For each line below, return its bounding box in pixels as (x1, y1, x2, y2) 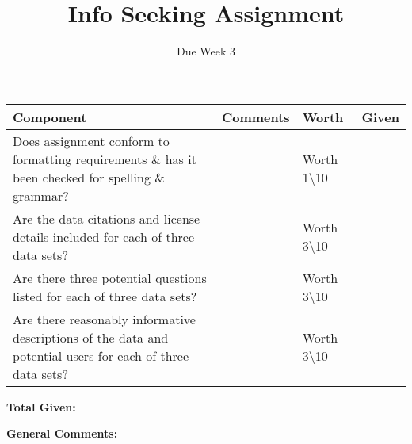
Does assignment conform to (13, 131, 170, 150)
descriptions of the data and (13, 327, 169, 346)
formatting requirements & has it (13, 149, 196, 168)
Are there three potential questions (13, 268, 207, 287)
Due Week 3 (176, 43, 236, 59)
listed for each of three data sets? (13, 286, 197, 305)
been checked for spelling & (13, 167, 165, 186)
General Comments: (6, 425, 118, 442)
